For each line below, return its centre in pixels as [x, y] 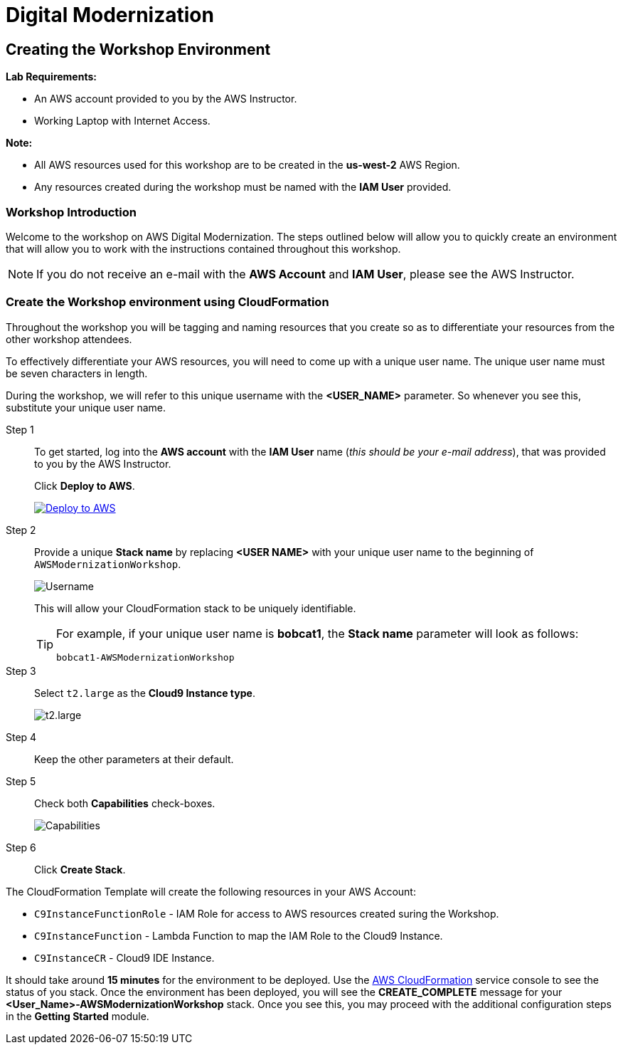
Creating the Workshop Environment [138, 49]
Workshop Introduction [71, 212]
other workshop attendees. [69, 339]
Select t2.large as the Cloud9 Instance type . [145, 693]
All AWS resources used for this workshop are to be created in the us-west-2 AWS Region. [247, 165]
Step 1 [20, 429]
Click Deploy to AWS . [85, 485]
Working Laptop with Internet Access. [122, 121]
